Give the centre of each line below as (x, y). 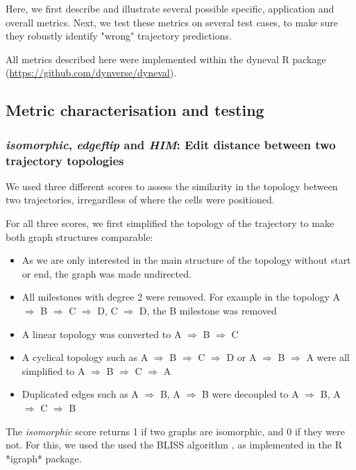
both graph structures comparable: (79, 236)
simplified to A (53, 370)
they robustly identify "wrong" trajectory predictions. (119, 36)
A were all (328, 357)
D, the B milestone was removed (208, 311)
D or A (241, 357)
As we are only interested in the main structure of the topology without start (186, 260)
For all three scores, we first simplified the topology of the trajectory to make (170, 223)
